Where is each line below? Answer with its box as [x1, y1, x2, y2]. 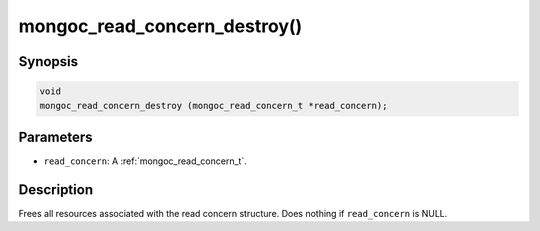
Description [18, 181, 94, 198]
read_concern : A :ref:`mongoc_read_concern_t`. [43, 155, 247, 167]
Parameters [18, 128, 93, 145]
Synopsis [18, 53, 79, 70]
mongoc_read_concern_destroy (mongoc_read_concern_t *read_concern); [39, 100, 388, 111]
